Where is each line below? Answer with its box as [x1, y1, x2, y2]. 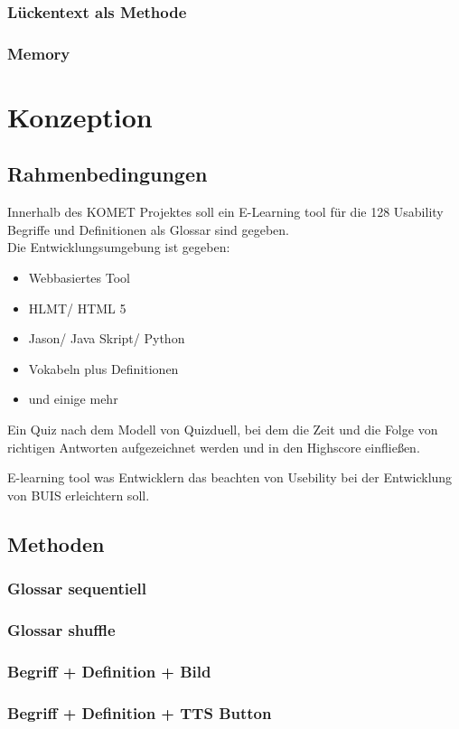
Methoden [7, 529, 105, 557]
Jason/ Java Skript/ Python [28, 329, 185, 348]
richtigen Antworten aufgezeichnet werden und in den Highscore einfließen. [7, 437, 420, 456]
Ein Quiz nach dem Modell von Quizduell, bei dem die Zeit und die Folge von [7, 420, 438, 439]
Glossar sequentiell [7, 577, 147, 600]
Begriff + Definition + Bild [7, 659, 211, 682]
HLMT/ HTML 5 [28, 298, 126, 317]
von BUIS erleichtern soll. [7, 485, 150, 504]
